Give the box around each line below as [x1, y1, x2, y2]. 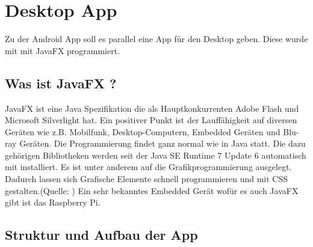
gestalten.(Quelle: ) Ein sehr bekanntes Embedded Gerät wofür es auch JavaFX [5, 184, 299, 197]
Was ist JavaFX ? [5, 73, 117, 92]
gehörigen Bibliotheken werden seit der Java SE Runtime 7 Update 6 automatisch [5, 148, 306, 161]
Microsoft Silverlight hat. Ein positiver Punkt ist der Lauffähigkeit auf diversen [5, 114, 297, 126]
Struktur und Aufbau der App [5, 225, 198, 244]
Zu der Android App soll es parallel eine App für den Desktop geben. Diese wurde [5, 32, 308, 45]
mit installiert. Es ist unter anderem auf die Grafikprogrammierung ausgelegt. [5, 160, 292, 173]
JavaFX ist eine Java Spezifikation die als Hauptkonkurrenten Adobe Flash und [5, 102, 299, 114]
